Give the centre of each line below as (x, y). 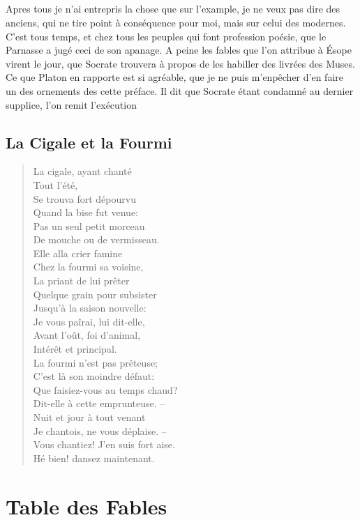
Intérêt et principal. (75, 349)
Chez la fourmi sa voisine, (88, 267)
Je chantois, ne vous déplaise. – (100, 430)
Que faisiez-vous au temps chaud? (105, 389)
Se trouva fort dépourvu (84, 198)
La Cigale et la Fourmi (89, 142)
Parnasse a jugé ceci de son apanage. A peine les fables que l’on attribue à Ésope (179, 50)
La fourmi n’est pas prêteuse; (96, 362)
